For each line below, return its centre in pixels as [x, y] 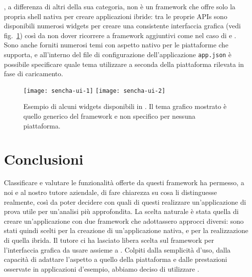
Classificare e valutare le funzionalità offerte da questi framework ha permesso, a [124, 182]
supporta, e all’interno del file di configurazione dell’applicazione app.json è [118, 54]
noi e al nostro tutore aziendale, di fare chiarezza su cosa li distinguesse [110, 192]
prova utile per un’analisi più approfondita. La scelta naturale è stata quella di [121, 211]
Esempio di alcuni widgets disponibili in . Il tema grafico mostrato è [125, 106]
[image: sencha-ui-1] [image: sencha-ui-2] [95, 91]
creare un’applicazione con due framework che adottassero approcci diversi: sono [124, 221]
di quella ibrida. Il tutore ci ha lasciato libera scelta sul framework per [109, 240]
